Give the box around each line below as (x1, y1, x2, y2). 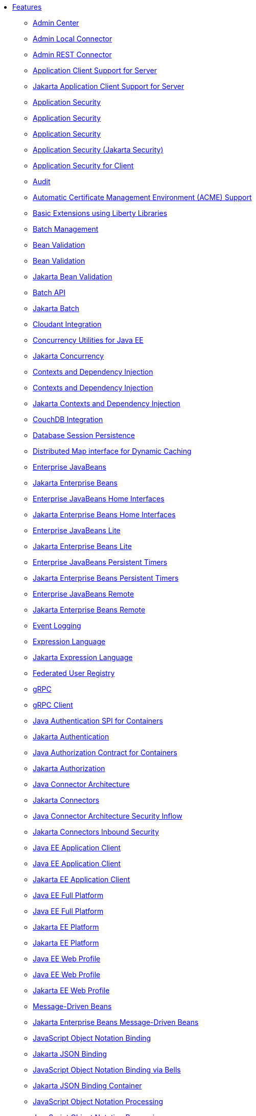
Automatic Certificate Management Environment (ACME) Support (33, 193, 252, 202)
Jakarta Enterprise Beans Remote (33, 605, 146, 614)
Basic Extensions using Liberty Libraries (33, 209, 168, 217)
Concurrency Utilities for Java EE (33, 336, 144, 344)
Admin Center (33, 18, 79, 27)
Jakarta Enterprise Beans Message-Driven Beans (33, 1018, 199, 1026)
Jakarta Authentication (33, 732, 109, 741)
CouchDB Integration (33, 415, 103, 424)
